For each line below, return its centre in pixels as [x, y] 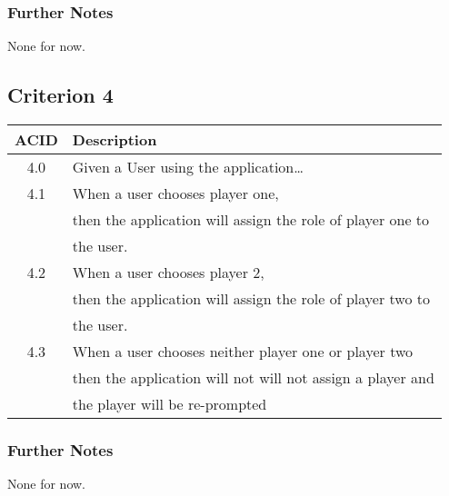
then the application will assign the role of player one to [251, 220]
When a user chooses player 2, [168, 273]
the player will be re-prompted [170, 404]
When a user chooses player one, [175, 193]
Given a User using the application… [188, 167]
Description [115, 140]
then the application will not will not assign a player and [253, 378]
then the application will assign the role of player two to [251, 299]
